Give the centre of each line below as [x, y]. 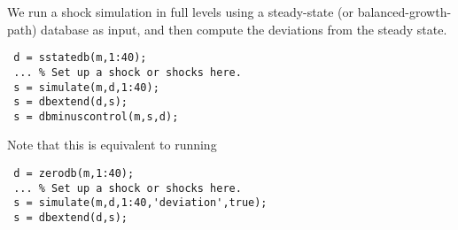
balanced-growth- [404, 11]
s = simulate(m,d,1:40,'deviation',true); [140, 203]
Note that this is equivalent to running [112, 145]
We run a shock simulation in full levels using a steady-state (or [180, 11]
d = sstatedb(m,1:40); [80, 58]
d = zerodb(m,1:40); [74, 174]
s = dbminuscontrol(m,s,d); [96, 116]
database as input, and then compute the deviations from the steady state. [244, 29]
